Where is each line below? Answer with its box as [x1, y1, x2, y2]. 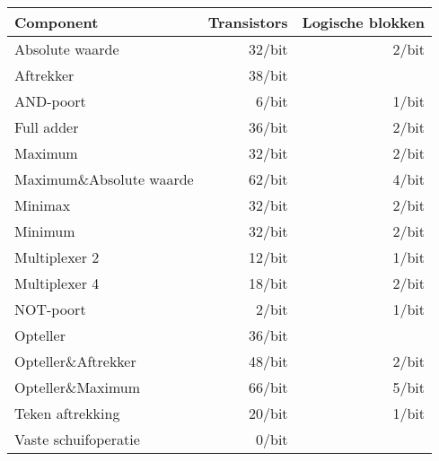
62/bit [248, 169, 288, 189]
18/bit [248, 273, 288, 293]
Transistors [207, 12, 288, 32]
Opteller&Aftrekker [14, 351, 136, 371]
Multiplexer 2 [14, 247, 100, 267]
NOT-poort [14, 299, 86, 319]
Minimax [14, 195, 71, 215]
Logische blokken [302, 12, 425, 32]
